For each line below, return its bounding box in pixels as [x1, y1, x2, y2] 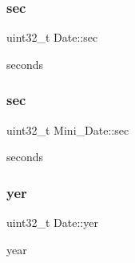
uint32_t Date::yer [6, 214, 98, 231]
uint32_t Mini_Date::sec [6, 121, 129, 138]
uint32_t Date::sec [6, 29, 98, 46]
